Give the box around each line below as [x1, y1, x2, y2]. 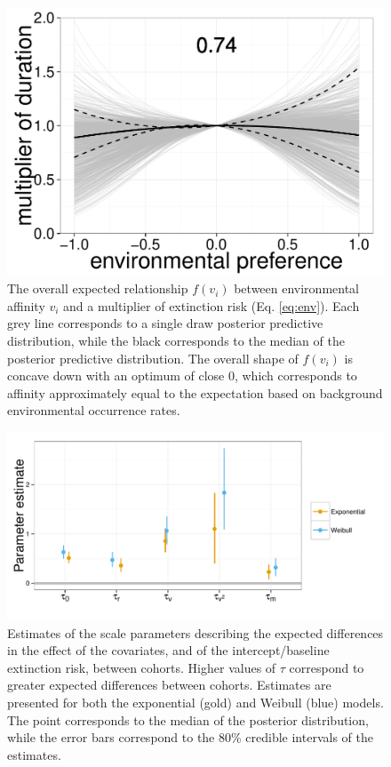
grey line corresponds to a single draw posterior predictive [7, 314, 323, 332]
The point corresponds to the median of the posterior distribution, [7, 710, 369, 729]
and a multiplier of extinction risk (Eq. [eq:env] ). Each [63, 296, 360, 315]
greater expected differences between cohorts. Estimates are [7, 675, 331, 694]
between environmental [234, 279, 360, 298]
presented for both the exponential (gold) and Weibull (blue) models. [7, 692, 384, 711]
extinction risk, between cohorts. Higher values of [7, 658, 276, 676]
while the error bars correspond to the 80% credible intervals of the [7, 728, 373, 747]
